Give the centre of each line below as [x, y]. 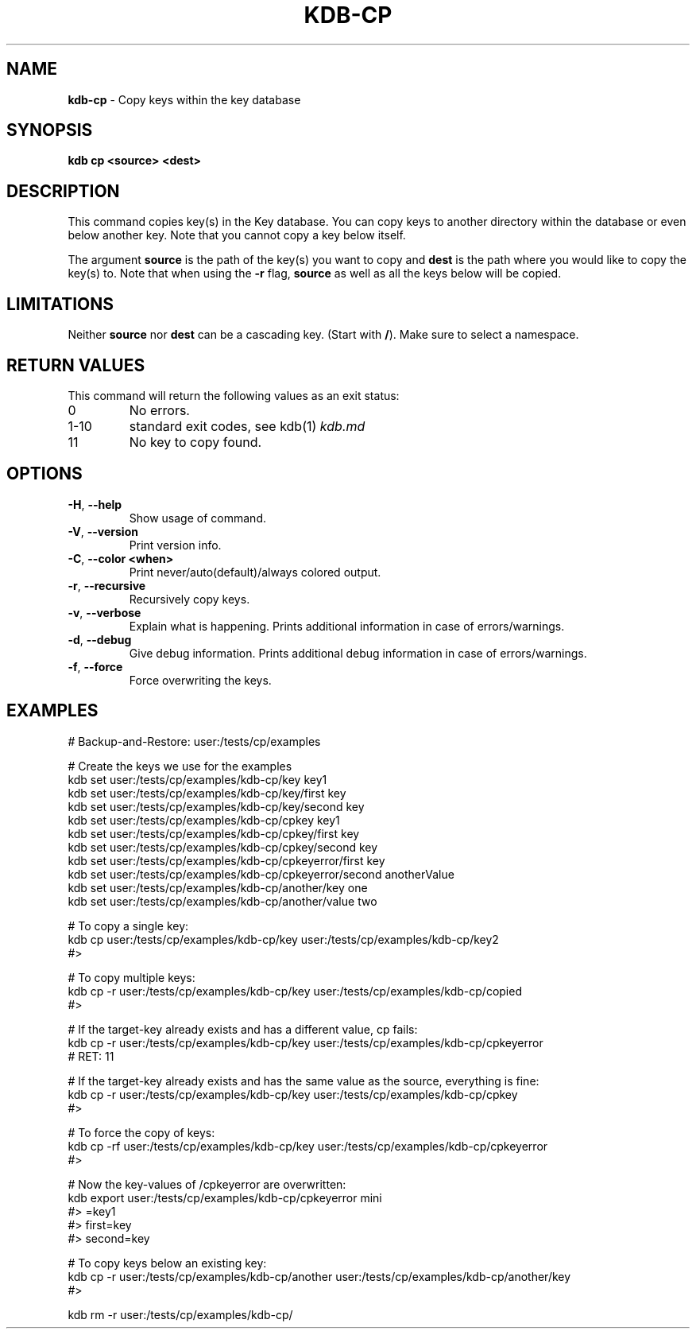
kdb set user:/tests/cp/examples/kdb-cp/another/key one [218, 887]
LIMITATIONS [60, 304]
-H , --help [95, 504]
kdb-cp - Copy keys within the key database [184, 99]
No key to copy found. [195, 442]
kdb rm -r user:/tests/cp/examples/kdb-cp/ [180, 1314]
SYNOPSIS [50, 130]
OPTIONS [44, 474]
